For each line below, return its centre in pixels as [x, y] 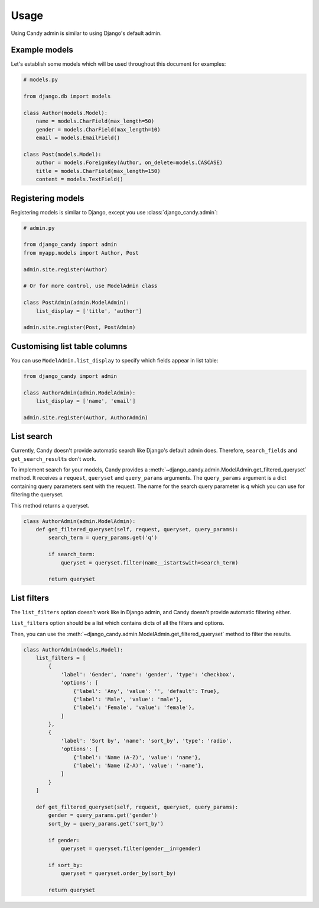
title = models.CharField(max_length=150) [98, 171]
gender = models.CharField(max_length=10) [98, 129]
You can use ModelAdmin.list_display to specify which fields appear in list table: [115, 360]
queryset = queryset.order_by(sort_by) [118, 873]
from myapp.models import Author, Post [81, 253]
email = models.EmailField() [78, 138]
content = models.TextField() [79, 179]
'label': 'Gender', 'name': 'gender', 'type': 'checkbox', [148, 674]
